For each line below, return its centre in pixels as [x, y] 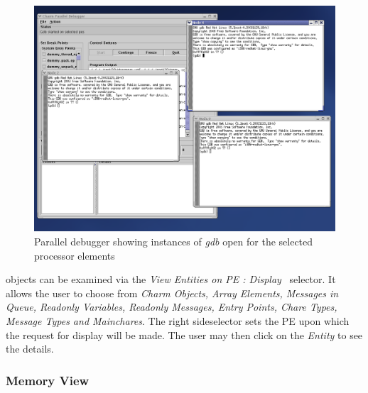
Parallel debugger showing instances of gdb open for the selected [174, 241]
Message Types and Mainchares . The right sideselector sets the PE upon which [178, 320]
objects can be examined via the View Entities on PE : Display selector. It [171, 279]
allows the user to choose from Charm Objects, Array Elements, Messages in [172, 293]
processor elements [75, 255]
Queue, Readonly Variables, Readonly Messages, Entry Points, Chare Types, [172, 307]
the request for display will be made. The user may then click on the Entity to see [184, 334]
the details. [30, 349]
